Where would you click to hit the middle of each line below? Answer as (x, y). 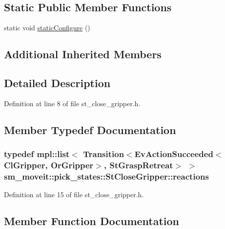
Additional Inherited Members (83, 54)
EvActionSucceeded (174, 154)
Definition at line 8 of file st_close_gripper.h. (72, 103)
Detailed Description (57, 82)
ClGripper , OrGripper (49, 165)
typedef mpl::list (37, 154)
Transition (104, 154)
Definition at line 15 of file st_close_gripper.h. (74, 195)
